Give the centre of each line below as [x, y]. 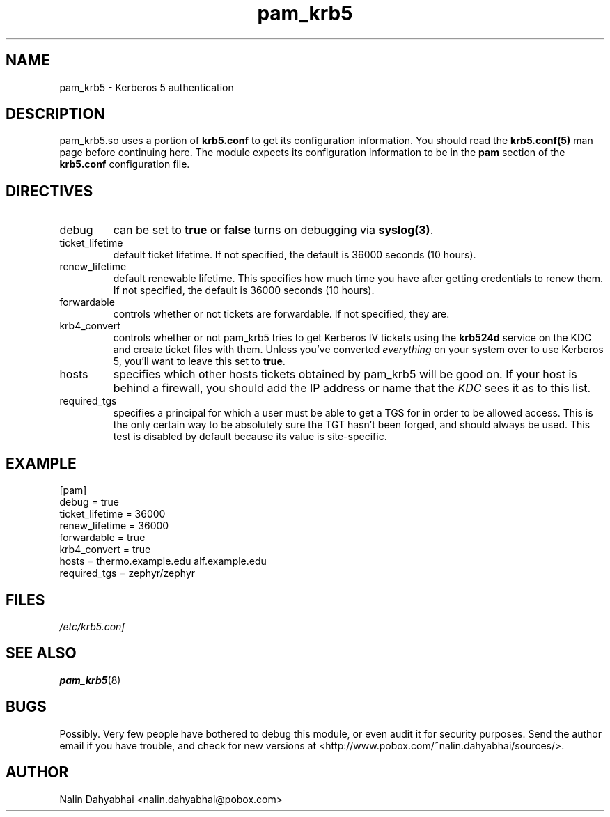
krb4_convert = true [105, 550]
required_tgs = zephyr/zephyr [127, 573]
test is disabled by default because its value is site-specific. [250, 437]
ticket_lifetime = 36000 [112, 514]
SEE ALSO [41, 653]
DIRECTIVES [49, 191]
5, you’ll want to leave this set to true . [199, 361]
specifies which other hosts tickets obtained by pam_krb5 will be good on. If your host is [345, 374]
